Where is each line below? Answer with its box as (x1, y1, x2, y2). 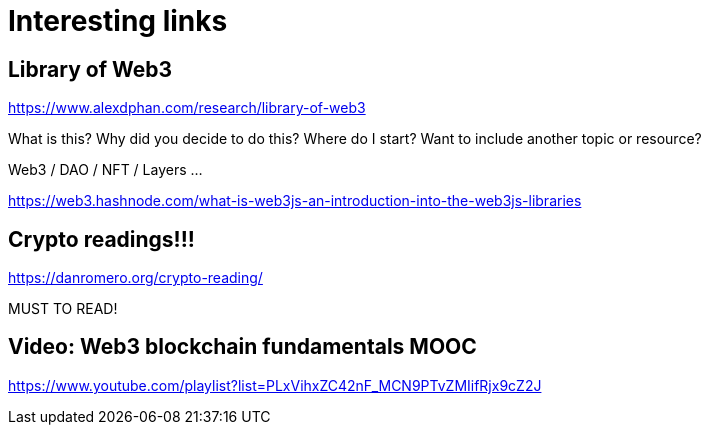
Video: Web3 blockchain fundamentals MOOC (8, 334, 477, 360)
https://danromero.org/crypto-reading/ (8, 269, 263, 287)
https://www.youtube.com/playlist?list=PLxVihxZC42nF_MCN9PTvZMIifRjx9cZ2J (8, 376, 542, 394)
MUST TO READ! (8, 300, 118, 318)
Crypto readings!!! (8, 226, 195, 252)
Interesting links (8, 4, 228, 38)
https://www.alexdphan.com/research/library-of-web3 (8, 99, 366, 117)
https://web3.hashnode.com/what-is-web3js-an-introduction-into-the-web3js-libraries (8, 192, 582, 210)
